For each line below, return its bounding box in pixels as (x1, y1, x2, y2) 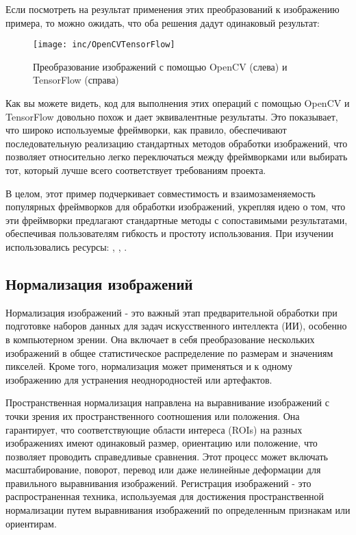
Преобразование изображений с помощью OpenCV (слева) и (33, 59, 288, 73)
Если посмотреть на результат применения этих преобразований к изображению (5, 2, 340, 16)
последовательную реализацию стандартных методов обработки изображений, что (5, 136, 348, 150)
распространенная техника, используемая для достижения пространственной (5, 489, 325, 503)
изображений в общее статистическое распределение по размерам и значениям (5, 345, 333, 360)
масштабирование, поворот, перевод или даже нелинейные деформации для (5, 462, 321, 477)
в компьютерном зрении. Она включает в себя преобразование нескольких (5, 332, 315, 346)
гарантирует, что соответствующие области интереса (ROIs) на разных (5, 422, 303, 436)
